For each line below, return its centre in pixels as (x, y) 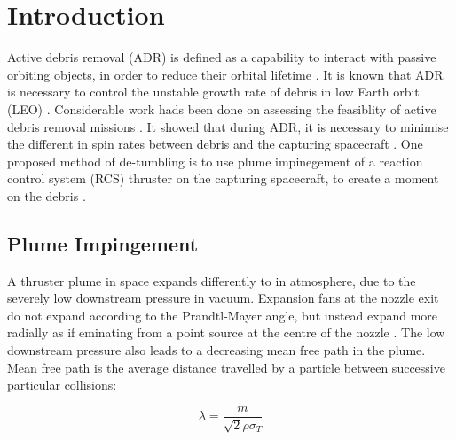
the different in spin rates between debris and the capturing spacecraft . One (215, 144)
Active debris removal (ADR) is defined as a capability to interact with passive (222, 57)
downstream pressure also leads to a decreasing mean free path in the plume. (216, 350)
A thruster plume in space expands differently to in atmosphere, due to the (212, 280)
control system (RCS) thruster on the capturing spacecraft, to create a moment (223, 178)
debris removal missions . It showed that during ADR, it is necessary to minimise (228, 126)
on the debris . (47, 195)
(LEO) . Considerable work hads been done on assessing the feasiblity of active (222, 108)
